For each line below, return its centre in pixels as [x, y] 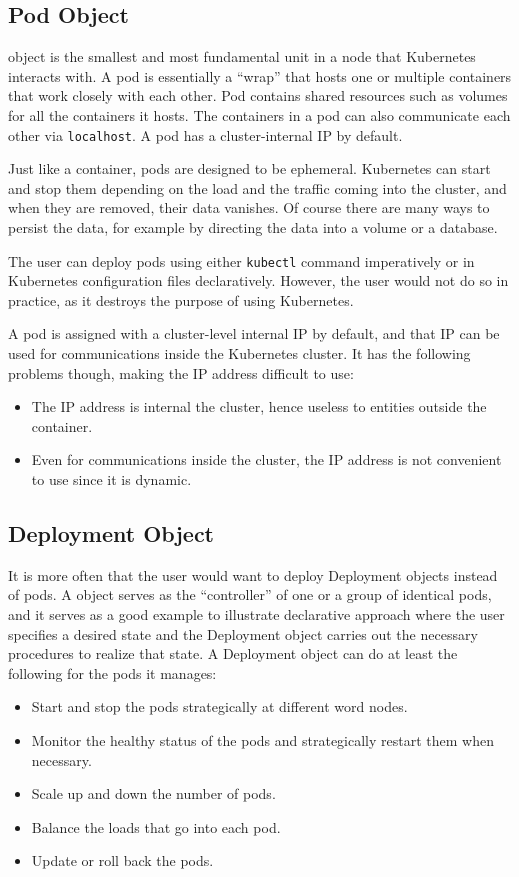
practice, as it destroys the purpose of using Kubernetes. [181, 299]
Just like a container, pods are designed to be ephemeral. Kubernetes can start [249, 168]
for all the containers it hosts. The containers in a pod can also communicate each [259, 114]
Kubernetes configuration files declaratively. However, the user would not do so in [258, 280]
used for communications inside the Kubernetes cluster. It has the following [239, 353]
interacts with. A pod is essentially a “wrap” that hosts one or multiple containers [260, 75]
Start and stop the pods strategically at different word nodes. [219, 706]
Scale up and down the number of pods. [153, 793]
